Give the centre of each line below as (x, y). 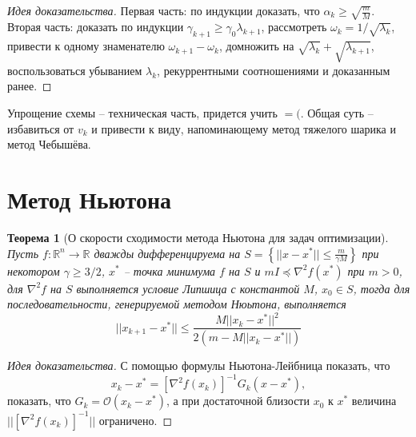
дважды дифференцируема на (167, 253)
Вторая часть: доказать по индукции (96, 27)
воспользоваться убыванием (75, 70)
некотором (34, 270)
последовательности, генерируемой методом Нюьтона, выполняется (177, 304)
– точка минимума (170, 270)
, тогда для (382, 288)
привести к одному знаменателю (86, 46)
